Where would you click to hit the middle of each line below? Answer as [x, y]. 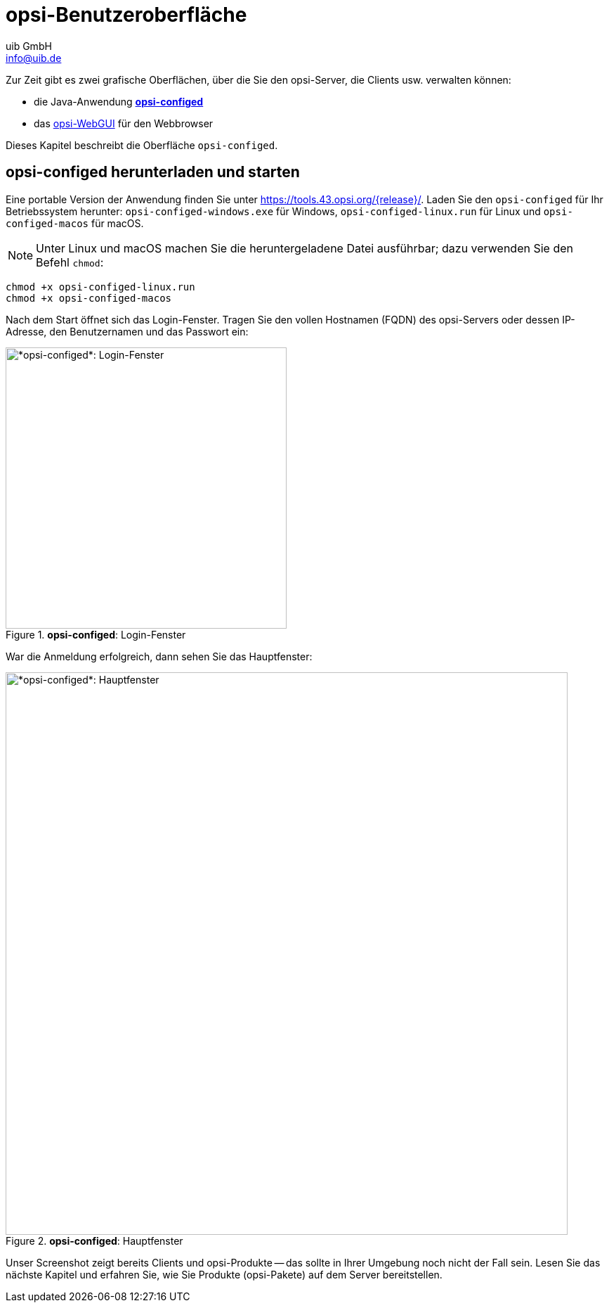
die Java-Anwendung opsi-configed [119, 101]
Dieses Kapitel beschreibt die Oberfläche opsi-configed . [142, 145]
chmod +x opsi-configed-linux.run [100, 287]
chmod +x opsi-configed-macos [89, 298]
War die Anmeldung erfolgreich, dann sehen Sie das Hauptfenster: [159, 656]
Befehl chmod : [70, 262]
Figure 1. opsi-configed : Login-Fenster [96, 634]
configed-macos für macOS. [75, 223]
